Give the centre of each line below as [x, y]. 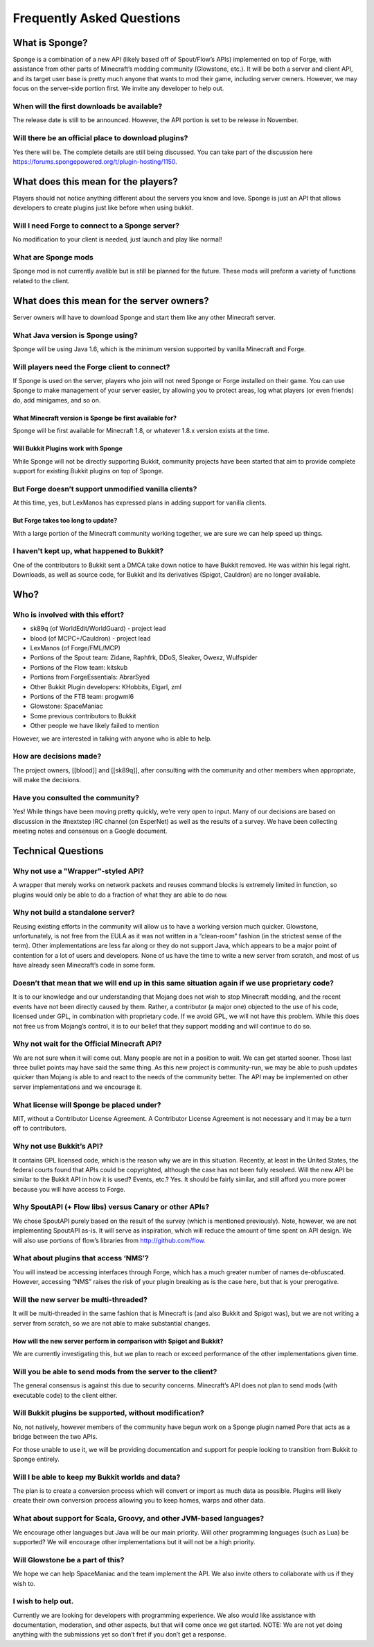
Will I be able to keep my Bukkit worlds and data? [97, 1477]
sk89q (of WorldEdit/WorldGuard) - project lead [98, 629]
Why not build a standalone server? [74, 913]
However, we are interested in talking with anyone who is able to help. [113, 738]
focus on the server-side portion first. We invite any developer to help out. [118, 88]
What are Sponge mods [53, 257]
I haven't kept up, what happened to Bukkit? [88, 551]
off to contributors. [40, 1129]
